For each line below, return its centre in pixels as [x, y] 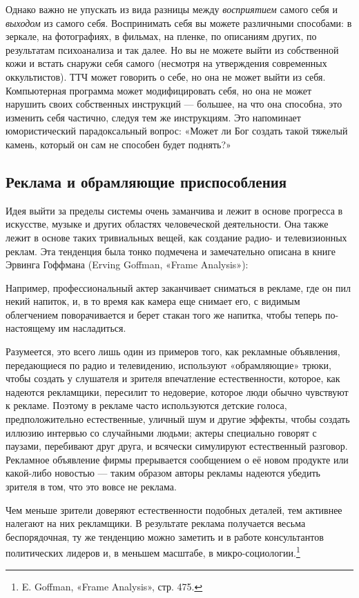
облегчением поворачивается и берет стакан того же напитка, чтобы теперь [164, 314]
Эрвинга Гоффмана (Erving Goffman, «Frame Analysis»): [127, 265]
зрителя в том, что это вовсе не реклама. [91, 487]
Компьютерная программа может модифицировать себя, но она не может [159, 90]
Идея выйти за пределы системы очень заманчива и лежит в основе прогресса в [174, 210]
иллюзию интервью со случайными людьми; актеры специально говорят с [161, 432]
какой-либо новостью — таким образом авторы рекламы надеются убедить [163, 473]
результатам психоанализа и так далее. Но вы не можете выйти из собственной [172, 49]
